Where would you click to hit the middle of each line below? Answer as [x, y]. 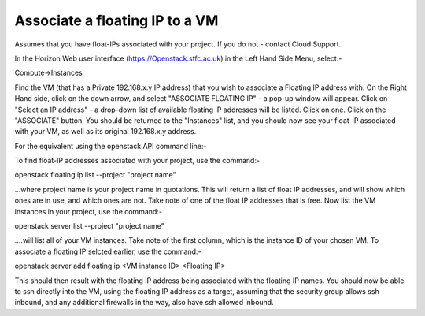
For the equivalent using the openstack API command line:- [111, 146]
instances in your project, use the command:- [89, 211]
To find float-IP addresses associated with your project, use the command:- [137, 161]
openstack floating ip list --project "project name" [95, 175]
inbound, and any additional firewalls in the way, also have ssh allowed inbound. [144, 303]
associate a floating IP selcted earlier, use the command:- [108, 251]
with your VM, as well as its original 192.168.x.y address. [105, 132]
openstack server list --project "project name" [90, 226]
